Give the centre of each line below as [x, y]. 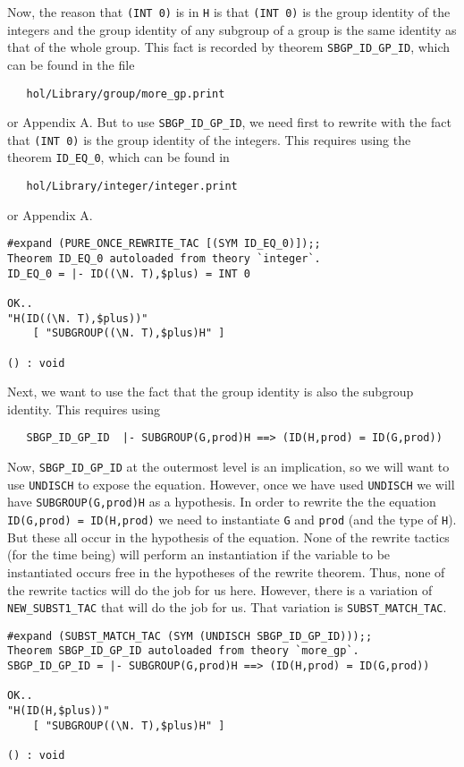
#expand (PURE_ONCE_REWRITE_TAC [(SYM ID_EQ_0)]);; [164, 244]
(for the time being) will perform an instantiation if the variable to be [199, 554]
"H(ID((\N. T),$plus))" [78, 318]
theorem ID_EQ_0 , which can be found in [118, 157]
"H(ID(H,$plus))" [59, 711]
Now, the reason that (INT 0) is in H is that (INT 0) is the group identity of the [229, 12]
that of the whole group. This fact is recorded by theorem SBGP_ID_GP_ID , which [229, 47]
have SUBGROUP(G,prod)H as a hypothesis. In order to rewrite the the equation [222, 502]
